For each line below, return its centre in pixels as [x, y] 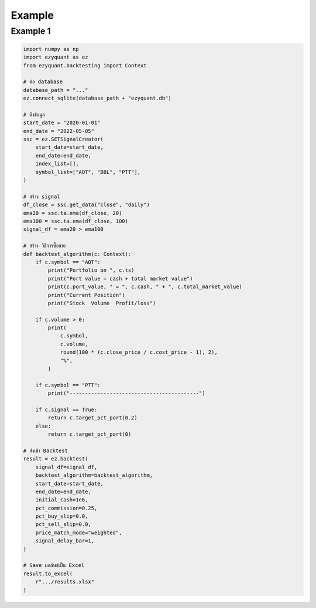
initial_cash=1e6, [62, 500]
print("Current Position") [86, 295]
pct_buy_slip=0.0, [62, 516]
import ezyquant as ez [56, 57]
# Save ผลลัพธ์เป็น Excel [54, 566]
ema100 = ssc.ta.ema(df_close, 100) [76, 221]
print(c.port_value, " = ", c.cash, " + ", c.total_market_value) [145, 287]
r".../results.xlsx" [65, 582]
